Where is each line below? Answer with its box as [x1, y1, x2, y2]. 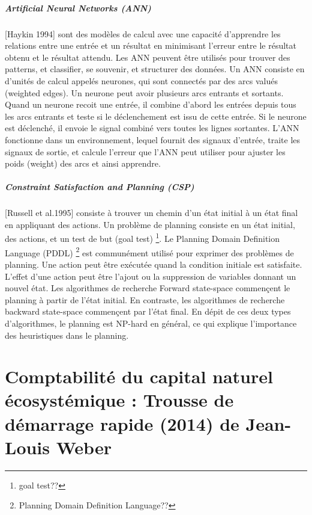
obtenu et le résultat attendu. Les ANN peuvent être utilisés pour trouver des [5, 51, 290, 63]
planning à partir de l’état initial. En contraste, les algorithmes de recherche [5, 293, 285, 306]
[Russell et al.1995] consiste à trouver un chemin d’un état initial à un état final [5, 206, 298, 219]
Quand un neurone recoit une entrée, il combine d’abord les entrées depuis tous [5, 98, 296, 111]
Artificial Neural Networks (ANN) [5, 1, 151, 14]
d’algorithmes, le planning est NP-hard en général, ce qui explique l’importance [5, 316, 297, 329]
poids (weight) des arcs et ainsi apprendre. [5, 157, 161, 170]
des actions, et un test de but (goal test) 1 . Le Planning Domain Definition [5, 230, 280, 245]
